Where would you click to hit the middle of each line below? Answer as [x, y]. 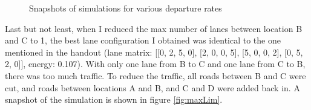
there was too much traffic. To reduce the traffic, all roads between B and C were [155, 75]
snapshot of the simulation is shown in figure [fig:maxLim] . [114, 99]
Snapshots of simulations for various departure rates [126, 8]
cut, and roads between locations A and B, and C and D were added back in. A [152, 87]
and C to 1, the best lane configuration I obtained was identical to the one [143, 40]
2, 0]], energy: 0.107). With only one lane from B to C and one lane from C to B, [155, 64]
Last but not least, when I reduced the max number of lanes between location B [154, 28]
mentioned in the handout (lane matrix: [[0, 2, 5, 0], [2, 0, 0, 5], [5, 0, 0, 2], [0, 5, [154, 52]
